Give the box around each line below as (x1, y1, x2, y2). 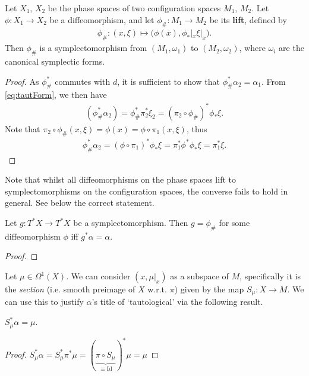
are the (279, 42, 304, 54)
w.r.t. (147, 283, 167, 295)
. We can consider (66, 270, 131, 282)
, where (239, 42, 266, 54)
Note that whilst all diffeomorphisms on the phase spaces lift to (5, 173, 236, 186)
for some (219, 216, 250, 229)
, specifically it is (239, 270, 301, 282)
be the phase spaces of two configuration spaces (48, 2, 221, 14)
